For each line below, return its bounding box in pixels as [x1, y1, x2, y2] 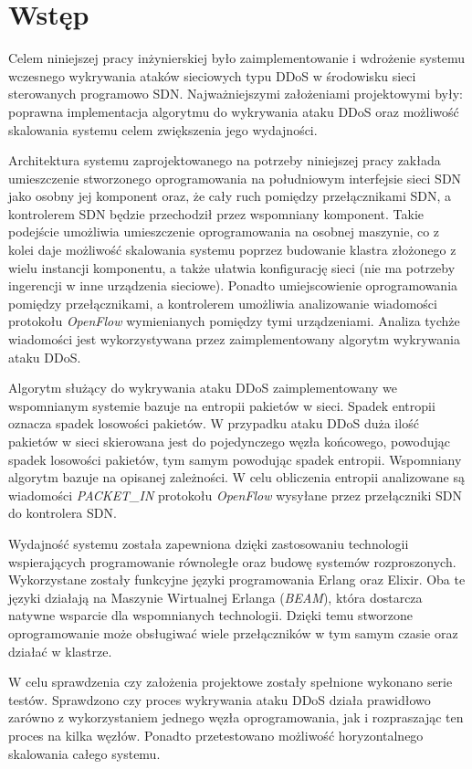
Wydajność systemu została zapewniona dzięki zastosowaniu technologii [8, 533, 409, 553]
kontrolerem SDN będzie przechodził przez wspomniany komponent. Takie [8, 204, 425, 223]
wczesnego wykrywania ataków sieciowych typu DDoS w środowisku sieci [8, 66, 416, 85]
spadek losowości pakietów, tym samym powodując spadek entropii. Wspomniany [8, 449, 462, 469]
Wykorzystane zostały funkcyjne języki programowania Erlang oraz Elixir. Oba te [8, 570, 466, 589]
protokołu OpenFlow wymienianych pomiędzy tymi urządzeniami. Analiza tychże [8, 311, 460, 331]
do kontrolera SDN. [8, 503, 117, 522]
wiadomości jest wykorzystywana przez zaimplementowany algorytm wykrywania [8, 330, 461, 349]
